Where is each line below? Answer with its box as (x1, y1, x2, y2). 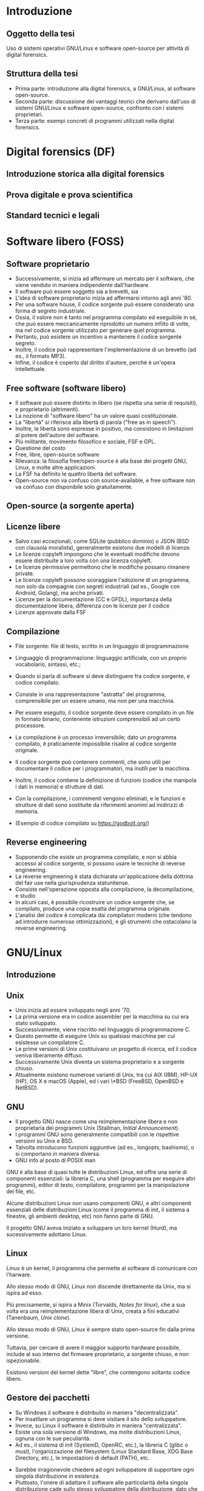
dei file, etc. (6, 1188, 36, 1195)
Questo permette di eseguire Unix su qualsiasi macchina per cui (15, 1033, 175, 1040)
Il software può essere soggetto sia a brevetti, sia (15, 288, 138, 296)
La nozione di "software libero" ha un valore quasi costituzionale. (15, 412, 178, 419)
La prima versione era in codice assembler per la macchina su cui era (15, 1013, 189, 1020)
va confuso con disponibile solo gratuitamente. (15, 483, 133, 490)
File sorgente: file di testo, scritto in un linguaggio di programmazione (15, 643, 189, 649)
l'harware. (6, 1271, 32, 1278)
